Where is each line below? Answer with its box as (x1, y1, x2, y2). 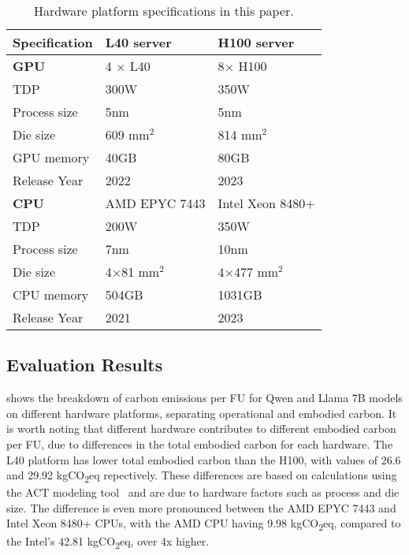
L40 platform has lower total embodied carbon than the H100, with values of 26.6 (6, 451, 401, 467)
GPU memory (13, 148, 90, 166)
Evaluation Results (6, 352, 163, 377)
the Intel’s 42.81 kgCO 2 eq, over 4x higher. (6, 532, 210, 551)
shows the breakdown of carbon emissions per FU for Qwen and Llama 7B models (6, 389, 403, 406)
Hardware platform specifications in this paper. (33, 2, 294, 20)
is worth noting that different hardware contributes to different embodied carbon (6, 420, 396, 437)
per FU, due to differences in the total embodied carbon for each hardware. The (6, 435, 393, 452)
